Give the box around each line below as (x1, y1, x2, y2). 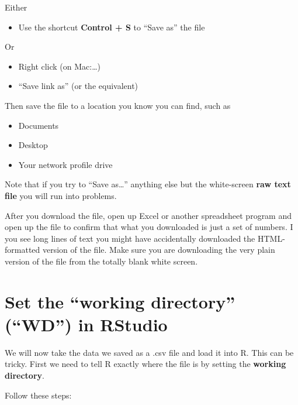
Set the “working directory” (5, 289, 235, 313)
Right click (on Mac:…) (18, 60, 101, 72)
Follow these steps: (5, 389, 72, 401)
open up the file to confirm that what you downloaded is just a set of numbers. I (5, 221, 293, 233)
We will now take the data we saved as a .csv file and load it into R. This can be (5, 346, 294, 358)
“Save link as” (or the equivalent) (18, 80, 138, 92)
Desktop (18, 139, 48, 151)
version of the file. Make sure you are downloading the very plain (42, 243, 275, 256)
